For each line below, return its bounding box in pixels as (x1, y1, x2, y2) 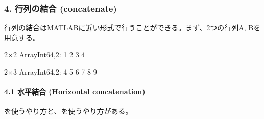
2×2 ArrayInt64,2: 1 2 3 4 (4, 49, 85, 60)
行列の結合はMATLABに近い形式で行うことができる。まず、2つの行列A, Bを (4, 22, 261, 33)
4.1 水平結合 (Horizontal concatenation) (4, 86, 146, 97)
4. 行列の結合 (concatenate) (4, 2, 117, 14)
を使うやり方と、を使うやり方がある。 (4, 106, 133, 116)
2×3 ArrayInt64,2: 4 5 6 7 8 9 (4, 66, 97, 77)
